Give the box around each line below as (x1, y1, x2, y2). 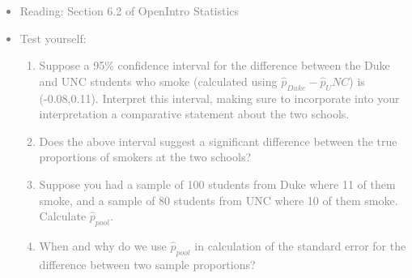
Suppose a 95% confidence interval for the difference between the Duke (39, 57, 390, 74)
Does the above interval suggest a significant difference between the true (39, 132, 397, 149)
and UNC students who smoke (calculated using (39, 72, 278, 89)
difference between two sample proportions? (39, 255, 256, 272)
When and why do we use (39, 237, 167, 254)
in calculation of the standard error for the (194, 237, 406, 254)
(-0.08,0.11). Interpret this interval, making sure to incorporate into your (39, 89, 400, 106)
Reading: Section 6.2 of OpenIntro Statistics (19, 2, 240, 19)
